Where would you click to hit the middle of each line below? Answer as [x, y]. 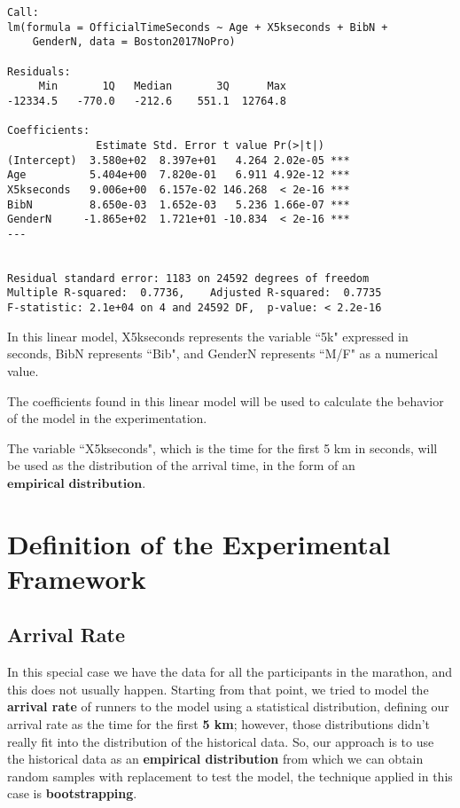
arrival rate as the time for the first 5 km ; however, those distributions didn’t [219, 724]
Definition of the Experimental [199, 543]
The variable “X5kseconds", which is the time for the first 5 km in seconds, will [222, 447]
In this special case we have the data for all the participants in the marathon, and [230, 672]
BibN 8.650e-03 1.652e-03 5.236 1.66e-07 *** [179, 204]
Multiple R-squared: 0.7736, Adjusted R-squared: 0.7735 [195, 293]
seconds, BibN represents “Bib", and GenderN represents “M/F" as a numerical [222, 353]
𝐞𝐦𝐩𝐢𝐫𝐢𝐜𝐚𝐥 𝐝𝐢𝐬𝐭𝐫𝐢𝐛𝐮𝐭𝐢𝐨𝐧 [75, 484]
